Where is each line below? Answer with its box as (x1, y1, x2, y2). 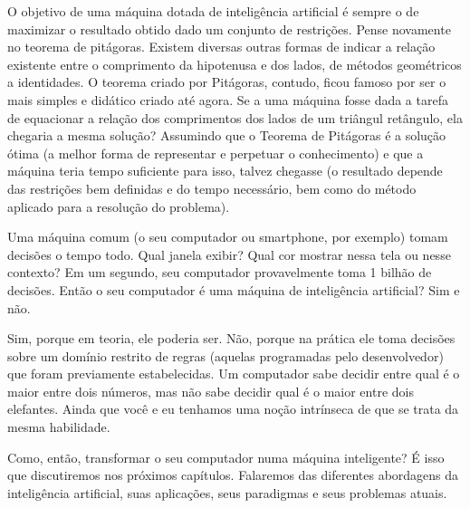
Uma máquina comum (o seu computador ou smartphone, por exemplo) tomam (7, 227, 448, 246)
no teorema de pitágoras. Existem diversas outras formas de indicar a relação (7, 37, 436, 56)
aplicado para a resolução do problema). (7, 196, 230, 216)
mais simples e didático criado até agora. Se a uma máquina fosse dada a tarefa (7, 90, 448, 109)
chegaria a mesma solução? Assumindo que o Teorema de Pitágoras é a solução (7, 126, 446, 145)
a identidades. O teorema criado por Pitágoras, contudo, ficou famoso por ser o (7, 72, 446, 91)
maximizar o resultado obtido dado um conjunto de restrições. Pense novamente (7, 19, 451, 38)
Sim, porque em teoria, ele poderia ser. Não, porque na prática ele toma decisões (7, 329, 456, 348)
